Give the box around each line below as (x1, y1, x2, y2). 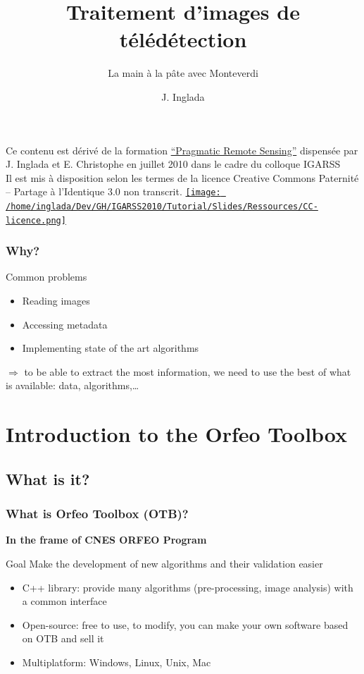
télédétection (119, 25, 247, 54)
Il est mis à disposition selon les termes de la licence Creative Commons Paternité (6, 170, 359, 185)
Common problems (6, 269, 87, 284)
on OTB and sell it (22, 631, 104, 646)
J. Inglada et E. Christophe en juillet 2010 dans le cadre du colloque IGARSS (6, 157, 341, 171)
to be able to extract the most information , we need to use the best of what (24, 364, 351, 379)
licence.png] (6, 215, 66, 226)
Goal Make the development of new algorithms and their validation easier (6, 556, 323, 570)
